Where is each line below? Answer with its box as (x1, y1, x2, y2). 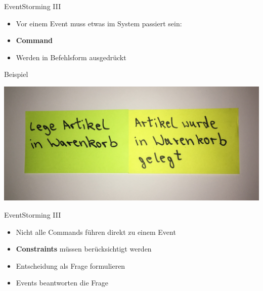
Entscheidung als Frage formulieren (16, 260, 125, 271)
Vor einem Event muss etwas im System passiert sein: (16, 18, 182, 28)
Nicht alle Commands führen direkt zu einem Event (16, 226, 176, 237)
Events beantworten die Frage (16, 277, 108, 288)
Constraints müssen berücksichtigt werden (16, 243, 152, 254)
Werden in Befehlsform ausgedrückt (16, 52, 126, 62)
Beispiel (4, 69, 28, 79)
